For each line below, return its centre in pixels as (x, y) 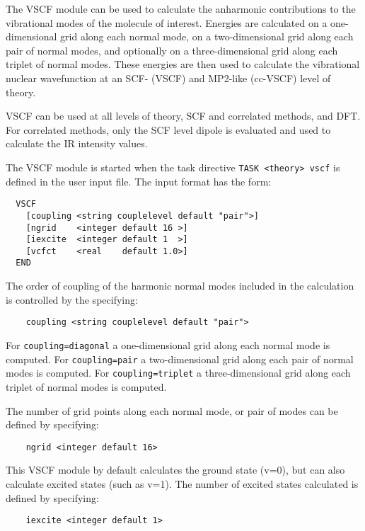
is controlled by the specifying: (72, 299)
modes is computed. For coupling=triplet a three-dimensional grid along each (178, 373)
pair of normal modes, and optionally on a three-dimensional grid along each (172, 50)
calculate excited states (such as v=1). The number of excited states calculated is (182, 483)
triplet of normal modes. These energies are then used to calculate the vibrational (183, 64)
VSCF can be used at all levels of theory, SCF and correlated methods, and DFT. (183, 116)
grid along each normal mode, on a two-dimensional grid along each (207, 36)
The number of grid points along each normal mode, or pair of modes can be (172, 410)
